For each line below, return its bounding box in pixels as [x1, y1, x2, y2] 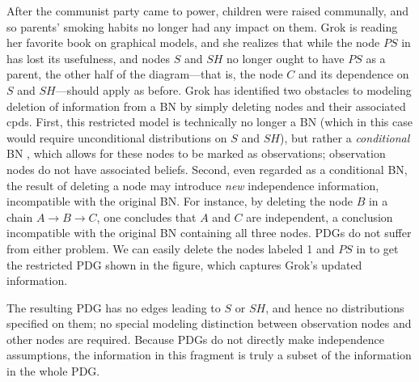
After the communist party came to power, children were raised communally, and [6, 2, 408, 19]
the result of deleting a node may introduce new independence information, [6, 176, 379, 193]
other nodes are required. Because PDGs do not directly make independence [6, 330, 384, 347]
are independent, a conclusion [246, 208, 393, 225]
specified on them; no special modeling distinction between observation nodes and [6, 315, 412, 332]
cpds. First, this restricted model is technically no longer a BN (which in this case [6, 113, 413, 130]
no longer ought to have [226, 49, 345, 66]
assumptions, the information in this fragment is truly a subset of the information [6, 346, 412, 363]
